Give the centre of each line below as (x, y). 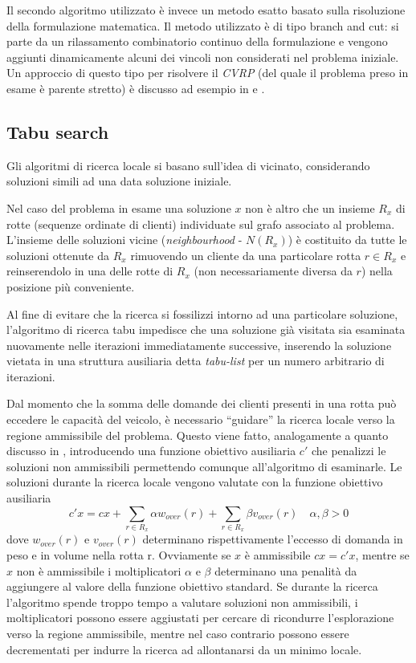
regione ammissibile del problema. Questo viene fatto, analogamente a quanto (198, 435)
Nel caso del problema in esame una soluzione (119, 207)
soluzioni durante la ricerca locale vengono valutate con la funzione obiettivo (195, 482)
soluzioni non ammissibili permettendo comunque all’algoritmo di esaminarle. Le (204, 466)
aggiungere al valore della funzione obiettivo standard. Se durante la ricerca (192, 586)
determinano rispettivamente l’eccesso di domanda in (273, 539)
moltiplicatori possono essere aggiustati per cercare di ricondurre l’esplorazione (200, 618)
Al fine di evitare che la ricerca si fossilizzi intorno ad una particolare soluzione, (202, 313)
